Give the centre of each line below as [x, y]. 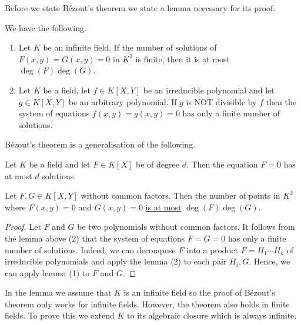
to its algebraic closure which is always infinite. [212, 315]
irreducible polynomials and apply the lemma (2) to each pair [116, 261]
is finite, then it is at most [183, 58]
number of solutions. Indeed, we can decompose [90, 249]
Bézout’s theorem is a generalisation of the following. [100, 144]
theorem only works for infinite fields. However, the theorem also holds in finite [147, 304]
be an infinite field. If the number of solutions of [130, 47]
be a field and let [60, 164]
